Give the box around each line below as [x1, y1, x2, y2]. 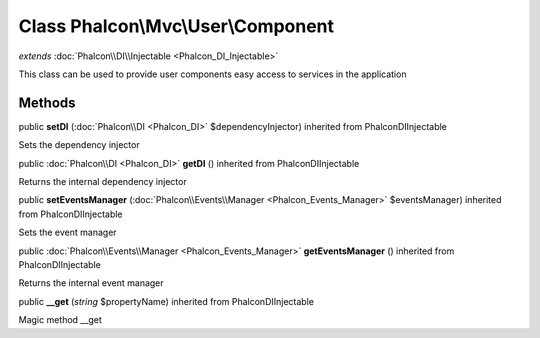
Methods [18, 94, 76, 111]
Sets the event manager [18, 226, 117, 239]
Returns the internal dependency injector [18, 176, 187, 188]
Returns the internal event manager [18, 277, 164, 289]
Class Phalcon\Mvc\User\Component [18, 15, 335, 37]
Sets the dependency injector [18, 139, 140, 151]
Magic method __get [18, 314, 102, 326]
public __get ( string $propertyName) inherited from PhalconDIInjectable [18, 295, 315, 307]
